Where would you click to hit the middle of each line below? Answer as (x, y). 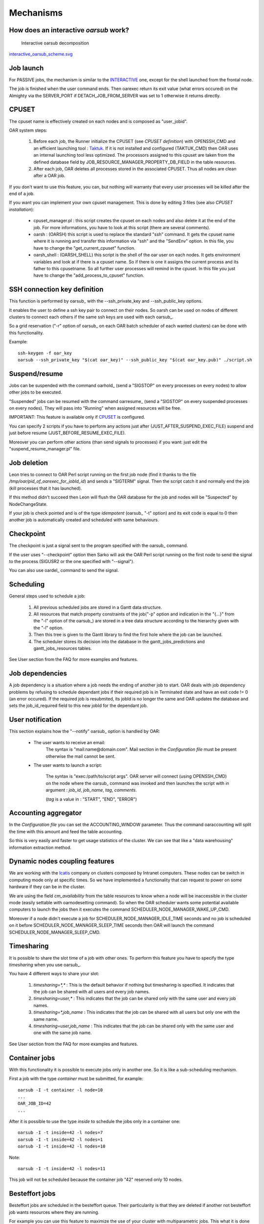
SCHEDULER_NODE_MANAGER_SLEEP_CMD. (55, 932)
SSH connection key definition (56, 290)
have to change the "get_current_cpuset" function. (84, 248)
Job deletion (29, 463)
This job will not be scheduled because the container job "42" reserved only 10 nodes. (96, 1179)
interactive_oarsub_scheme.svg (41, 54)
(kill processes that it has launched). (45, 488)
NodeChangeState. (28, 504)
